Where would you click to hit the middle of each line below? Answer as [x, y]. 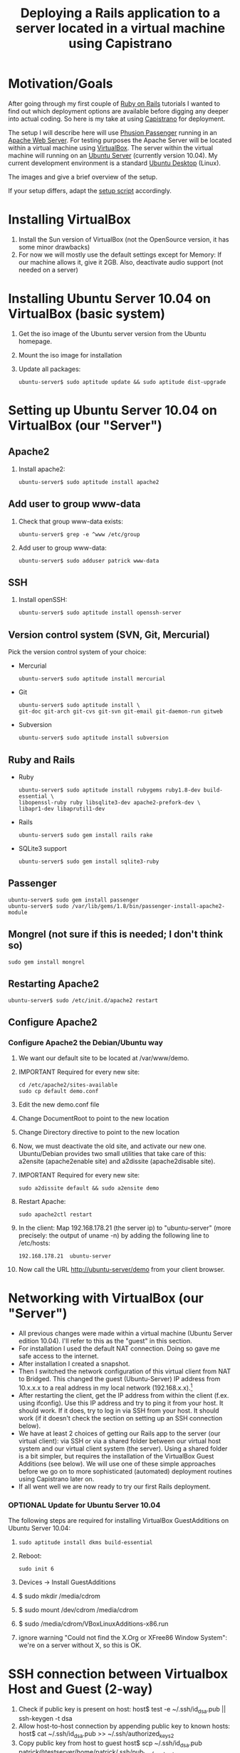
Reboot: [30, 1556]
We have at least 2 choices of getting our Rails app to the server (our [119, 1433]
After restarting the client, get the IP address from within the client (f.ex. [124, 1395]
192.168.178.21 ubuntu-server [65, 1256]
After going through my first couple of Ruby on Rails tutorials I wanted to [114, 103]
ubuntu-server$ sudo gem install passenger [74, 900]
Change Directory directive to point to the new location [99, 1132]
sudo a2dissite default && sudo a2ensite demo [89, 1188]
